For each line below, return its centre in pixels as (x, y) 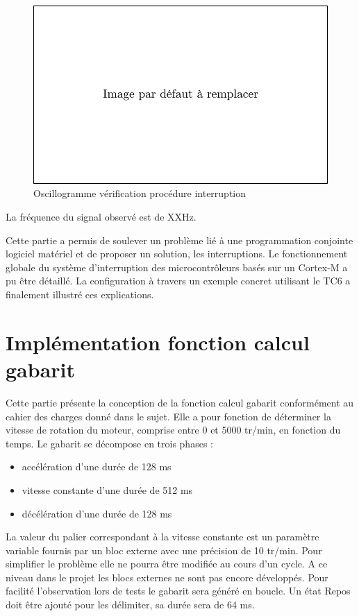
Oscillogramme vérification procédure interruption (140, 193)
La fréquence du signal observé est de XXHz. (101, 217)
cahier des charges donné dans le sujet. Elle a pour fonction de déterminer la (168, 416)
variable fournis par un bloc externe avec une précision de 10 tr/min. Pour (164, 550)
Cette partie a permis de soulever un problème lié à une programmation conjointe (179, 240)
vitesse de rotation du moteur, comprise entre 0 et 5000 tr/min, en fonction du (173, 430)
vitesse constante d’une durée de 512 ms (107, 489)
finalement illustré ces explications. (80, 294)
